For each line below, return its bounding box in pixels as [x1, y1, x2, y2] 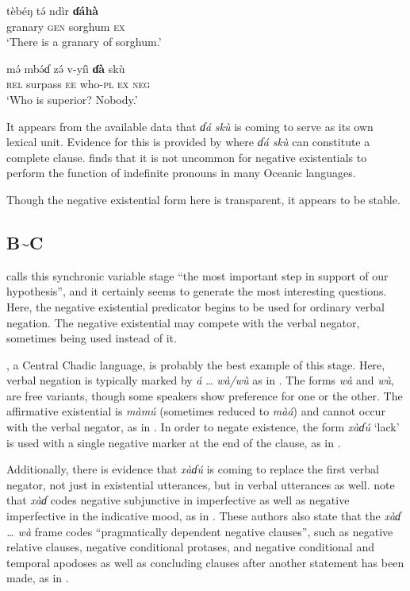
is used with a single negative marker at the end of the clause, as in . [6, 434, 341, 450]
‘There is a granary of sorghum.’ [6, 33, 162, 50]
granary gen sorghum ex [6, 17, 125, 34]
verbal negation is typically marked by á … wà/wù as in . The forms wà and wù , [6, 372, 394, 388]
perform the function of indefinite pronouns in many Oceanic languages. [6, 164, 356, 181]
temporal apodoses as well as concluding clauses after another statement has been [6, 554, 404, 570]
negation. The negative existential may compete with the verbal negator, [6, 314, 360, 330]
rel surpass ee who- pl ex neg [6, 75, 151, 92]
